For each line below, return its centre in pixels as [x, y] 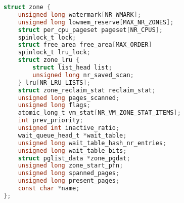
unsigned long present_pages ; [69, 181]
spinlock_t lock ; [47, 37]
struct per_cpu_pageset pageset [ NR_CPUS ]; [90, 30]
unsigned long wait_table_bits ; [72, 150]
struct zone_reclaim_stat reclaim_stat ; [87, 90]
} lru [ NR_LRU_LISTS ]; [54, 82]
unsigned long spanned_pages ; [69, 173]
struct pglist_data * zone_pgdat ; [74, 158]
